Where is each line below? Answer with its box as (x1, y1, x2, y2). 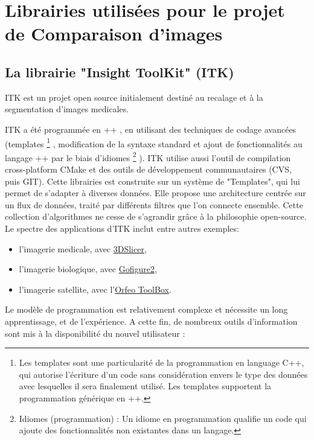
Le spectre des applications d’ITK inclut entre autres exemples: (5, 222, 239, 235)
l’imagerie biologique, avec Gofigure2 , (19, 263, 157, 275)
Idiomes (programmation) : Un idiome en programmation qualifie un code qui (19, 412, 307, 424)
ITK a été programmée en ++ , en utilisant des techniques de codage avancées (5, 123, 296, 135)
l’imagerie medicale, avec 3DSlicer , (19, 242, 147, 255)
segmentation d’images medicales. (5, 103, 129, 115)
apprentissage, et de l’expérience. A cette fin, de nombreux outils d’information (5, 314, 298, 327)
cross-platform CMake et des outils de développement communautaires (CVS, (5, 163, 292, 176)
